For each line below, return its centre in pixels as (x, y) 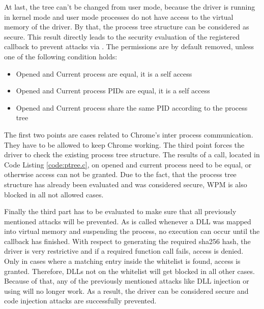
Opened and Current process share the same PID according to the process (132, 107)
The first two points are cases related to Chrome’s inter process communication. (129, 134)
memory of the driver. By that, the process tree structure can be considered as (127, 27)
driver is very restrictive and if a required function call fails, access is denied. (124, 251)
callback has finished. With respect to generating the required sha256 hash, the (127, 241)
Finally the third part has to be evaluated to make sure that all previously (120, 211)
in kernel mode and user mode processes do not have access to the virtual (119, 16)
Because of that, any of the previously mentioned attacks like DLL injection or (127, 281)
